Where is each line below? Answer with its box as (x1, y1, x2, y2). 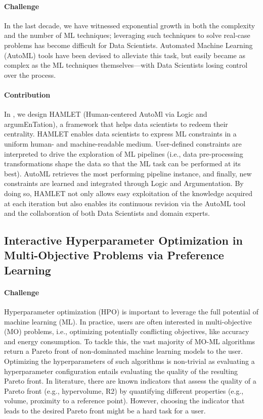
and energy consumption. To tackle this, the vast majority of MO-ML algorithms (4, 336, 255, 346)
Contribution (4, 89, 51, 100)
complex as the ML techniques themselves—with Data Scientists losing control (4, 60, 248, 70)
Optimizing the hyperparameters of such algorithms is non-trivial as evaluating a (4, 356, 255, 366)
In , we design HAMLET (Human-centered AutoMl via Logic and (4, 109, 207, 119)
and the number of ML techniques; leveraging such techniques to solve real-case (4, 30, 250, 40)
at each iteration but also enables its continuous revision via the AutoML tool (4, 198, 246, 208)
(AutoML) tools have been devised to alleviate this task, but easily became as (4, 50, 246, 60)
